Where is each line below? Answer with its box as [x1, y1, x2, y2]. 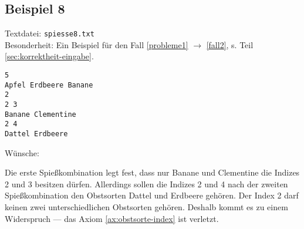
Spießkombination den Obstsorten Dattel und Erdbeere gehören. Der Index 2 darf [5, 189, 299, 201]
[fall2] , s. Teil [206, 38, 254, 50]
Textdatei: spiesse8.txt [5, 27, 94, 39]
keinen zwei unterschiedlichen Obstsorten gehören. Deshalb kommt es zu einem [5, 201, 288, 213]
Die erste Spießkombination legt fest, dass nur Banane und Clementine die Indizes [5, 166, 300, 179]
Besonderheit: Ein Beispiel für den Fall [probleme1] [5, 38, 188, 50]
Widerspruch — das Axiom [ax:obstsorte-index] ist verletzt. [5, 212, 219, 224]
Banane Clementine [5, 110, 76, 119]
